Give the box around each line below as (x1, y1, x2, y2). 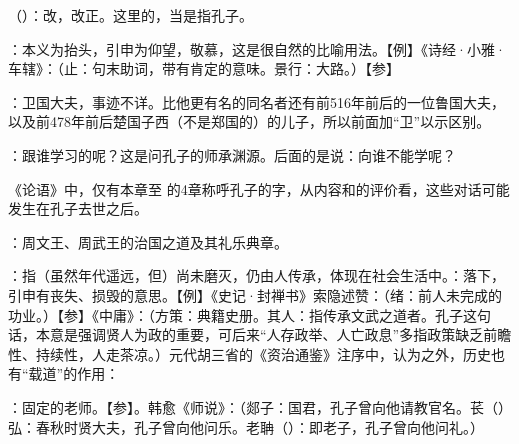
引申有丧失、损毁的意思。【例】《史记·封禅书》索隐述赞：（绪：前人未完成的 (8, 284, 502, 305)
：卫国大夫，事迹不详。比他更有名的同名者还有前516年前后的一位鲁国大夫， (8, 91, 505, 112)
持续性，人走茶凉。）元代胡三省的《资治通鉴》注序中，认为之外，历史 (35, 343, 491, 364)
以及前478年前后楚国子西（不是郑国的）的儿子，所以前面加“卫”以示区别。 (8, 111, 491, 132)
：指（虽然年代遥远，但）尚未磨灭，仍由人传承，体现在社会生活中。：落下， (8, 265, 505, 286)
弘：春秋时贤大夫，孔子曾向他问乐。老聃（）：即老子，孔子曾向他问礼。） (8, 416, 484, 437)
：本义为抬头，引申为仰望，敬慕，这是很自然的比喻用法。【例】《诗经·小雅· (8, 38, 506, 59)
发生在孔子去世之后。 (8, 198, 148, 219)
